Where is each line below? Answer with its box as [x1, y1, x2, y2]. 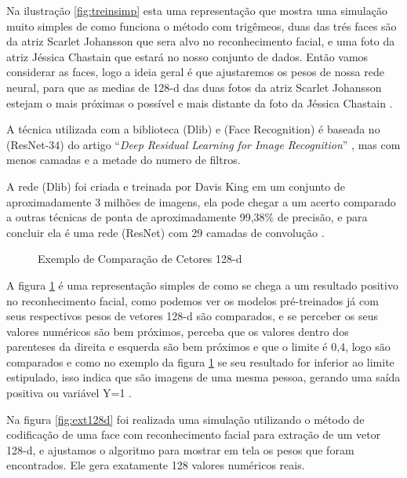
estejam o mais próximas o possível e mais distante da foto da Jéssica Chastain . [6, 94, 393, 111]
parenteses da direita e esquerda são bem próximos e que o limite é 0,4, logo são [6, 338, 391, 355]
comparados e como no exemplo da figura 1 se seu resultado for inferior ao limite [6, 353, 394, 370]
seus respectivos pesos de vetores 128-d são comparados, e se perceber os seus [6, 308, 378, 324]
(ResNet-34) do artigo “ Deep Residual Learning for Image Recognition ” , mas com [6, 136, 401, 152]
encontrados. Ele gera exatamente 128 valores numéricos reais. [6, 457, 305, 473]
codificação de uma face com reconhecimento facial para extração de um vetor [6, 426, 381, 443]
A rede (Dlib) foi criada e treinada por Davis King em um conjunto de [6, 177, 345, 194]
